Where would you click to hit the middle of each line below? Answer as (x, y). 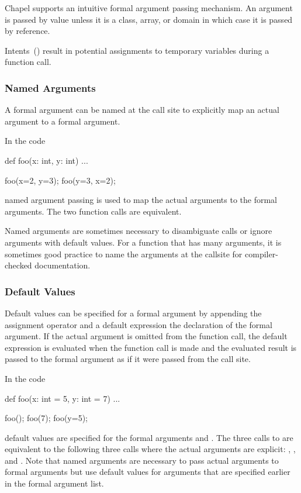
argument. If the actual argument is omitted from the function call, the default (146, 336)
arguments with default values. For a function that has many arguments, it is (143, 242)
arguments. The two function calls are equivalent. (93, 211)
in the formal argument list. (54, 483)
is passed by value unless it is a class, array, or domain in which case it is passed (149, 19)
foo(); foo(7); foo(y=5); (46, 418)
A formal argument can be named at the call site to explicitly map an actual (142, 110)
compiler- (262, 254)
